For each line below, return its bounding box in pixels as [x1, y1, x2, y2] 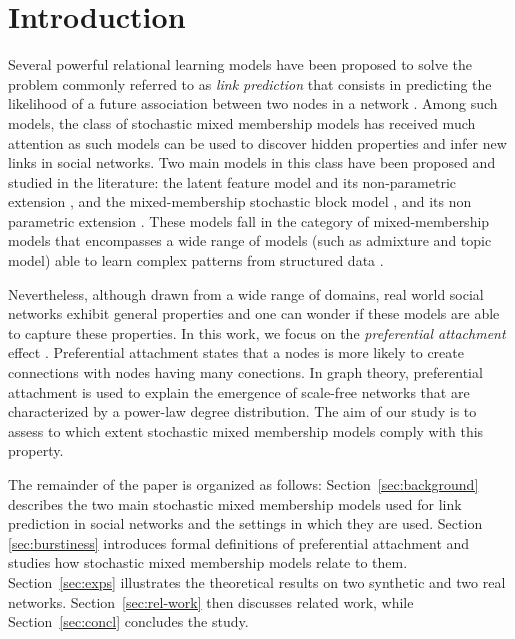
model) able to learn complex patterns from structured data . [8, 250, 384, 271]
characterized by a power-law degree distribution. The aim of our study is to [8, 401, 477, 422]
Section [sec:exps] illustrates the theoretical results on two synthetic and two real [8, 571, 506, 592]
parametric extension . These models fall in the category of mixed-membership [8, 210, 490, 231]
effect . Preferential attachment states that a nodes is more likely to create [8, 342, 464, 363]
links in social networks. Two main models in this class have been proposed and [8, 152, 496, 173]
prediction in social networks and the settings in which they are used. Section [8, 513, 483, 534]
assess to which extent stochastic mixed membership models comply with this [8, 420, 484, 441]
